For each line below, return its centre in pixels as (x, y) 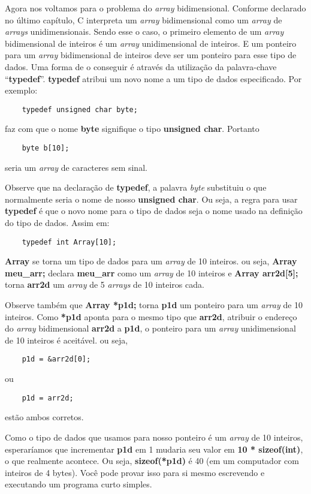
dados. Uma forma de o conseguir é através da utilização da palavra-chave (141, 66)
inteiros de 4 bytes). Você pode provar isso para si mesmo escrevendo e (135, 472)
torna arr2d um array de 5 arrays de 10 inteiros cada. (105, 284)
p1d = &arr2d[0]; (56, 359)
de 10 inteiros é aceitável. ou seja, (67, 340)
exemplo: (21, 90)
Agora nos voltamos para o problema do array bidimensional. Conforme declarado (155, 8)
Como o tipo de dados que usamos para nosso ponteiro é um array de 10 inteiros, (154, 437)
